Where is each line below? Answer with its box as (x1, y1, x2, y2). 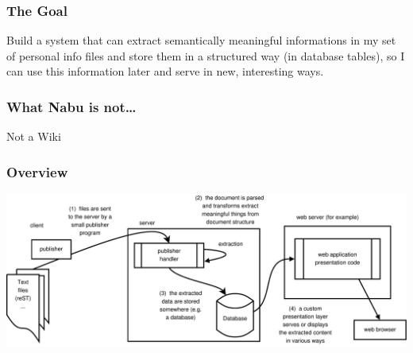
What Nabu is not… (6, 96, 137, 116)
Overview (6, 161, 68, 181)
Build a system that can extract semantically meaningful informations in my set (6, 32, 396, 48)
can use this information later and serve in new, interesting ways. (6, 63, 324, 80)
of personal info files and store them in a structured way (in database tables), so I (6, 47, 405, 64)
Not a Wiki (6, 128, 61, 145)
